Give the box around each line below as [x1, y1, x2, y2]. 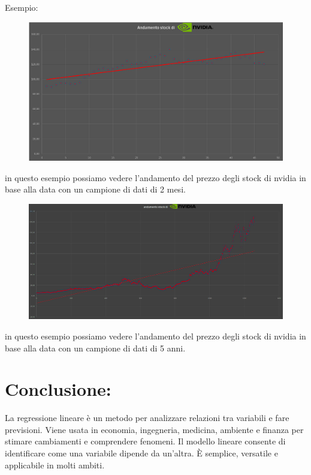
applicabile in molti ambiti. [5, 458, 105, 471]
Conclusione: [5, 377, 111, 401]
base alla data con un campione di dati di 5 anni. [5, 341, 186, 354]
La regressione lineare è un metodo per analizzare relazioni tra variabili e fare [5, 411, 289, 424]
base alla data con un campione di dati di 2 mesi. [5, 183, 186, 196]
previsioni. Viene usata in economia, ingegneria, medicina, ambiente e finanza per [5, 423, 304, 435]
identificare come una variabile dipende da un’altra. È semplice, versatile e [5, 447, 278, 459]
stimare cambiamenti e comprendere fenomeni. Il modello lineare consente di [5, 435, 286, 447]
